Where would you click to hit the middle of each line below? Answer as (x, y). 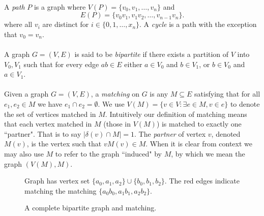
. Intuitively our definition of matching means (176, 114)
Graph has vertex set (57, 181)
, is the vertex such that (64, 144)
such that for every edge (61, 64)
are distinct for (66, 24)
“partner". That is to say (43, 133)
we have (50, 103)
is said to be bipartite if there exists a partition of (152, 54)
